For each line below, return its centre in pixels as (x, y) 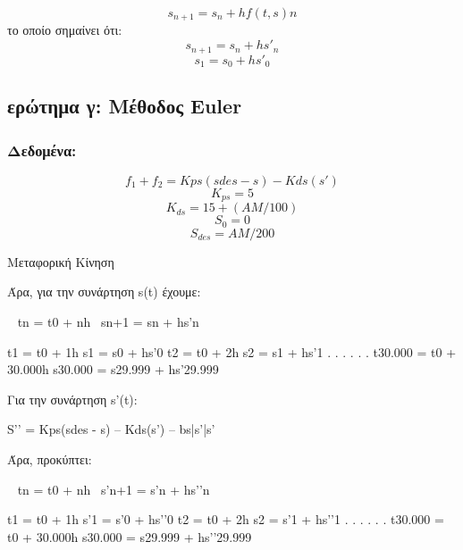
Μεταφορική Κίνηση (61, 261)
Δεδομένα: (42, 150)
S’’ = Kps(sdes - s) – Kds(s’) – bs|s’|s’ (111, 429)
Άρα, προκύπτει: (50, 459)
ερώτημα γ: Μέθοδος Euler (125, 106)
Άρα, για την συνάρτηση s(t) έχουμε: (104, 292)
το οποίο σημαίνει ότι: (65, 30)
